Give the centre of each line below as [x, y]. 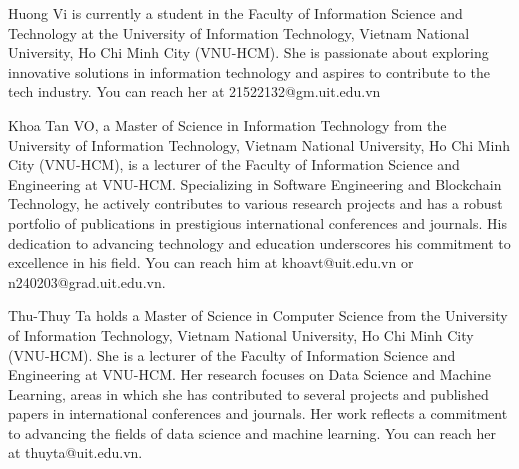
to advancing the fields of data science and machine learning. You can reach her [252, 432]
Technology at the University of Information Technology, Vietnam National [239, 32]
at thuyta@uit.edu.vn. [75, 452]
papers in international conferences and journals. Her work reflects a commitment [258, 413]
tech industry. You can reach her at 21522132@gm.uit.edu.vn [194, 91]
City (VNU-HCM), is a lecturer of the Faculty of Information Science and [234, 164]
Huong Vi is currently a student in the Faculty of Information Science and [235, 13]
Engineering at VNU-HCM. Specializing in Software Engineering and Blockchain [255, 183]
